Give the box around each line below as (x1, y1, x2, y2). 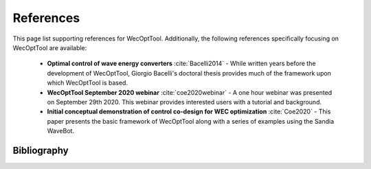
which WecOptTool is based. (47, 79, 128, 87)
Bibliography (12, 144, 69, 156)
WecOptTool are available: (12, 43, 87, 52)
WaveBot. (47, 127, 75, 135)
